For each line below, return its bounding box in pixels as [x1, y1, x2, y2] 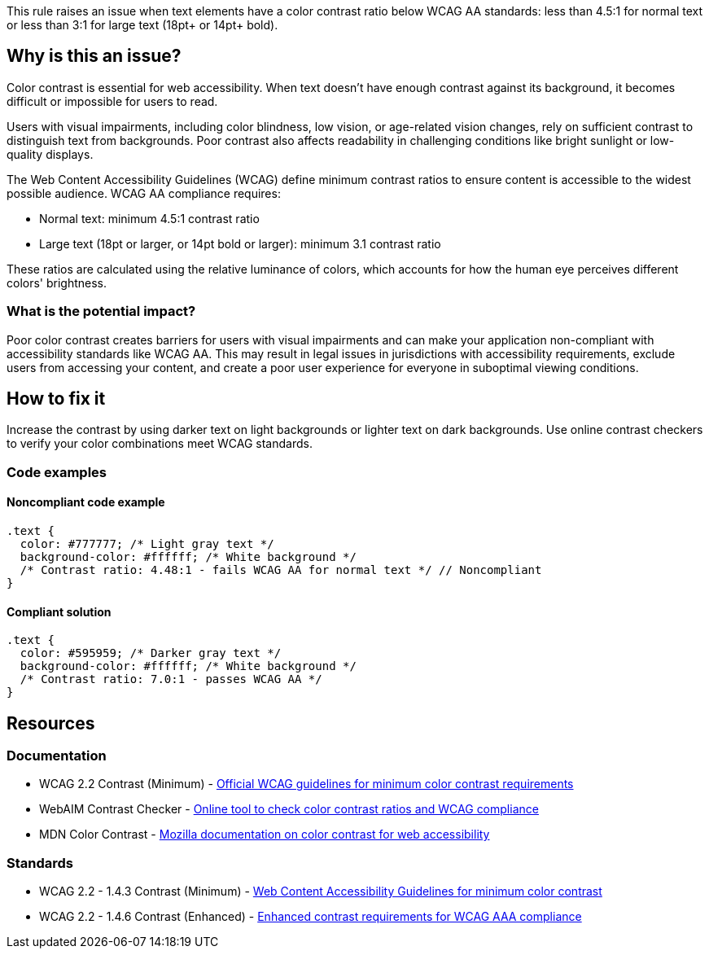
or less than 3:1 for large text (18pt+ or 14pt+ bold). [7, 18, 278, 32]
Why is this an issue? [7, 46, 182, 67]
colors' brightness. [7, 275, 107, 290]
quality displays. [7, 147, 94, 161]
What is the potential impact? [7, 303, 196, 320]
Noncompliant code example [7, 495, 165, 510]
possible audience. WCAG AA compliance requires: [7, 186, 281, 200]
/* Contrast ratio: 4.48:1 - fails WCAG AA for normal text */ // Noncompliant [20, 563, 542, 577]
